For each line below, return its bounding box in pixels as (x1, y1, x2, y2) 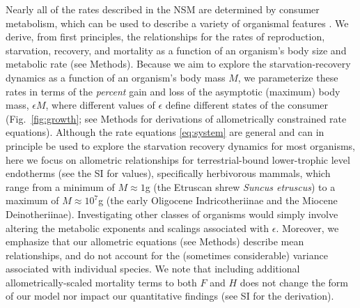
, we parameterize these (237, 70, 338, 84)
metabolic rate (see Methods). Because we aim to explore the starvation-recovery (6, 56, 351, 71)
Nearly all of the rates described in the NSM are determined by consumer (6, 2, 320, 16)
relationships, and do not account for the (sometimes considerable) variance (6, 247, 328, 262)
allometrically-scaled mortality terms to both (6, 275, 197, 289)
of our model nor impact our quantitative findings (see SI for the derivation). (6, 288, 334, 303)
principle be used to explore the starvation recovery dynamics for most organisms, (6, 138, 355, 153)
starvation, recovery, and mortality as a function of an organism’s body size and (6, 43, 347, 57)
